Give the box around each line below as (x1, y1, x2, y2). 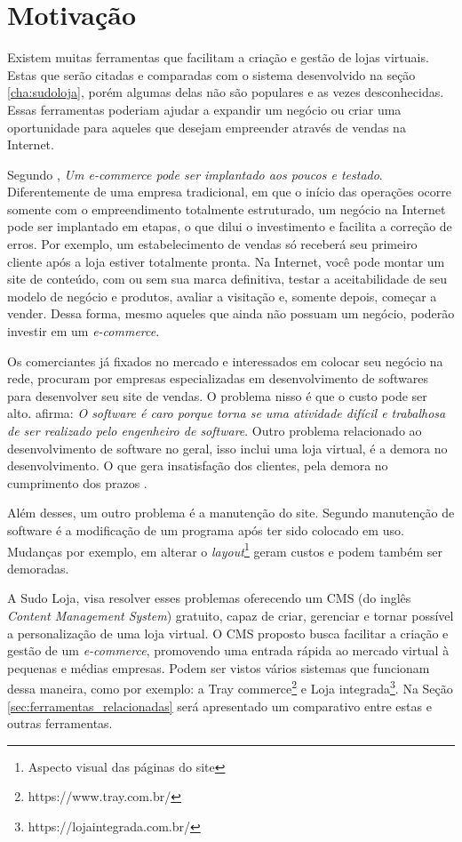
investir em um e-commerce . (7, 322, 160, 341)
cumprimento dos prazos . (7, 473, 147, 492)
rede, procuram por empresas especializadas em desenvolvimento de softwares (7, 369, 428, 388)
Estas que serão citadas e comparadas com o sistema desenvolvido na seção (7, 65, 416, 84)
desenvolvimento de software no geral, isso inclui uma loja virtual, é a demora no (7, 438, 448, 457)
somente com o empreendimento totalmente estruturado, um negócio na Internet (7, 199, 446, 218)
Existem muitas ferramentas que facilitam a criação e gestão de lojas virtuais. (7, 48, 429, 67)
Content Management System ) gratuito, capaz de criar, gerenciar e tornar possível (7, 606, 454, 624)
